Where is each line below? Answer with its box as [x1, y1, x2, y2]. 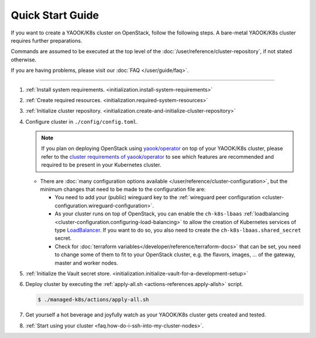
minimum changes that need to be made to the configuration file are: [40, 186, 206, 193]
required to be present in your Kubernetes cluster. [41, 161, 162, 169]
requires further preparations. [11, 37, 83, 44]
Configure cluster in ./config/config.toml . [25, 118, 138, 125]
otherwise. [11, 56, 37, 63]
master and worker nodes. [54, 259, 118, 266]
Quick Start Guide [11, 9, 99, 22]
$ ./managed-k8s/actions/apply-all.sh [37, 297, 149, 303]
